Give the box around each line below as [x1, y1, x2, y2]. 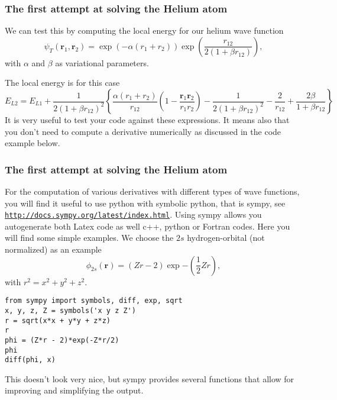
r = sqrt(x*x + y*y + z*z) [5, 316, 111, 325]
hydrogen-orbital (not [187, 231, 265, 244]
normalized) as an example [5, 243, 102, 256]
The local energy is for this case [5, 76, 120, 89]
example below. [5, 137, 60, 149]
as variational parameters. [55, 56, 149, 69]
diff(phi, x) [5, 356, 56, 364]
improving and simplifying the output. [5, 384, 144, 396]
